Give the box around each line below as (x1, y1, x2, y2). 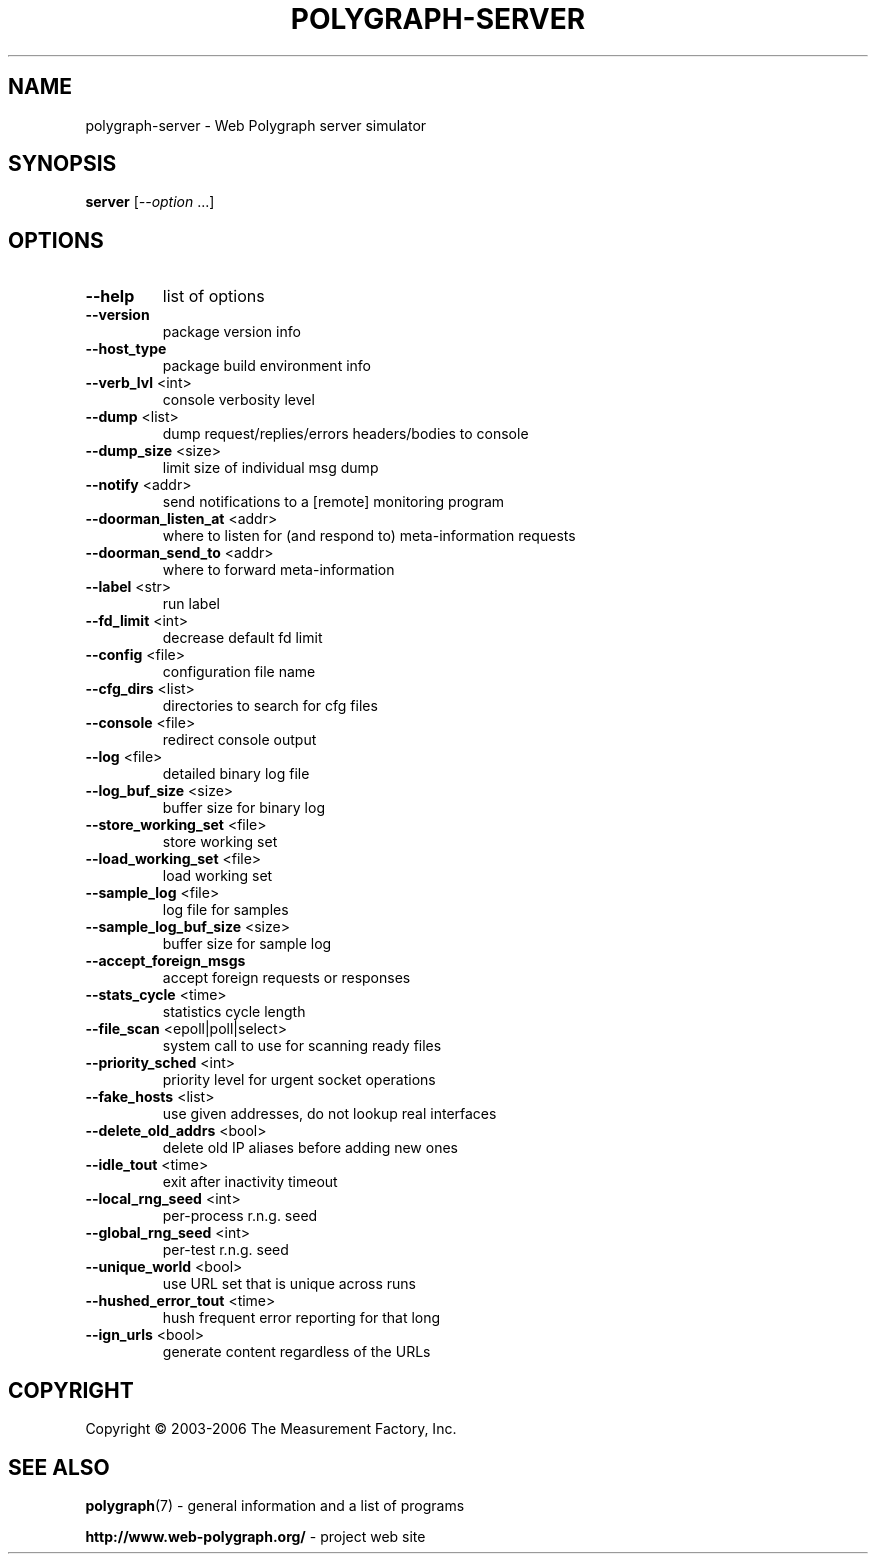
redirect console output (162, 731, 317, 749)
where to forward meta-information (162, 561, 395, 579)
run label (162, 595, 220, 613)
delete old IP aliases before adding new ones (162, 1139, 458, 1157)
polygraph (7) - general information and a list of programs (85, 1496, 465, 1514)
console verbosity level (162, 391, 315, 409)
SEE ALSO (8, 1454, 110, 1480)
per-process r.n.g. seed (162, 1207, 318, 1225)
